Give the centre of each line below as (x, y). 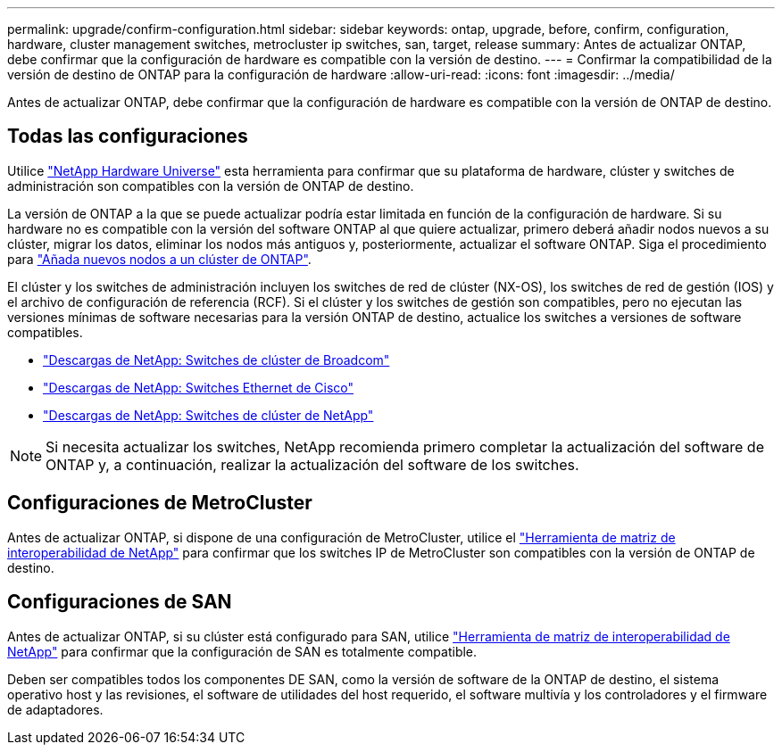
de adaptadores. (55, 709)
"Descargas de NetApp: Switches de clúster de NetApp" (208, 415)
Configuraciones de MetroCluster (160, 503)
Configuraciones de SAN (120, 602)
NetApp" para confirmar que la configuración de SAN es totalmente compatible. (242, 651)
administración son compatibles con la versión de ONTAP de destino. (211, 186)
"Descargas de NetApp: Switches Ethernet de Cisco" (199, 387)
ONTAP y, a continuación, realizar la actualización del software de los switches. (312, 464)
